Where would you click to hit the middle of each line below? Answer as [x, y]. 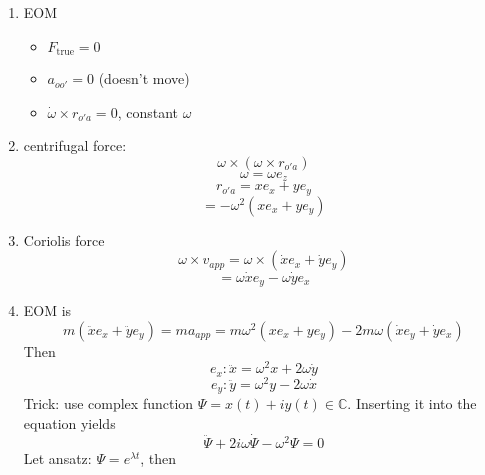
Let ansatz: [57, 457]
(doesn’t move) [144, 78]
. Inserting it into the [412, 403]
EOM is [47, 310]
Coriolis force [64, 239]
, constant [147, 111]
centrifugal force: [75, 145]
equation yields [69, 422]
